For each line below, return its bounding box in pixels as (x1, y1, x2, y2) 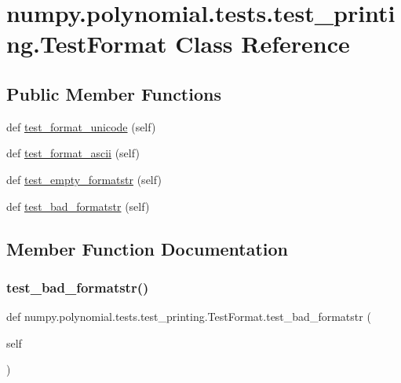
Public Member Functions (6, 81, 221, 105)
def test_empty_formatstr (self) (6, 171, 162, 187)
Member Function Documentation (6, 236, 289, 260)
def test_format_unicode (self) (6, 118, 156, 134)
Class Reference (175, 28, 350, 60)
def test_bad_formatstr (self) (6, 197, 150, 214)
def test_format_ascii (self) (6, 145, 140, 161)
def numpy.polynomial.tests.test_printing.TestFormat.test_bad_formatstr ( (6, 308, 371, 325)
